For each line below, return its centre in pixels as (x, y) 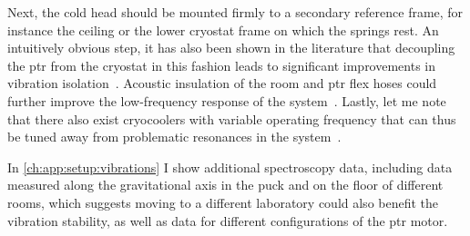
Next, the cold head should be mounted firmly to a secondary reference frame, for (235, 12)
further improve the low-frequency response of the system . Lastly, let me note (227, 100)
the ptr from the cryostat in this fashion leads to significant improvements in (222, 65)
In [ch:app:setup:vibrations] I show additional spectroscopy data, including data (230, 167)
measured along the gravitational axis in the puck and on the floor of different (225, 185)
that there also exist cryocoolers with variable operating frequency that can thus (232, 118)
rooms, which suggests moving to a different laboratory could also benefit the (223, 202)
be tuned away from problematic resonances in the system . (174, 137)
